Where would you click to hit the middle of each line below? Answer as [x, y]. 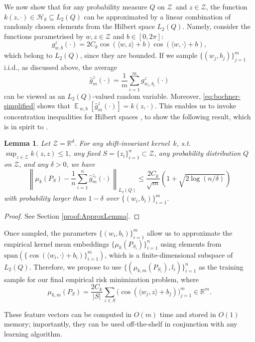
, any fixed [85, 153]
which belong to [28, 55]
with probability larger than [45, 198]
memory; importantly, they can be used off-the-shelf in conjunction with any [121, 324]
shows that [54, 106]
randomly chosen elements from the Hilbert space [79, 26]
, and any [34, 164]
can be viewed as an [35, 96]
